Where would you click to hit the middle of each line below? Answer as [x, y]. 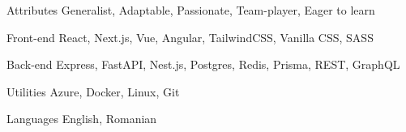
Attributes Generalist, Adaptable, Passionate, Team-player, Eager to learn [191, 10]
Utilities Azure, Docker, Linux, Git [93, 91]
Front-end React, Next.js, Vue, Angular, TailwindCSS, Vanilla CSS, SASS [190, 37]
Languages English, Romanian [82, 119]
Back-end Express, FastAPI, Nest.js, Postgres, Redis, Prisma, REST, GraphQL [203, 64]
